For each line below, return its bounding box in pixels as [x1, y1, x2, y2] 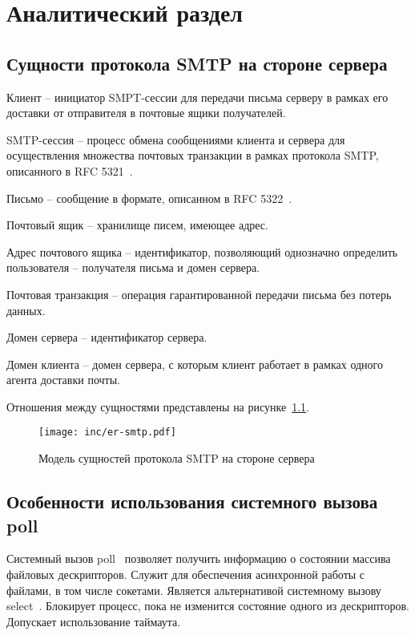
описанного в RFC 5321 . [6, 162, 133, 179]
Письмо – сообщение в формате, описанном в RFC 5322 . [6, 189, 292, 206]
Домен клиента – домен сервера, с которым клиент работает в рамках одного [6, 355, 383, 372]
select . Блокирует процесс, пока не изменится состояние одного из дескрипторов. [6, 597, 409, 614]
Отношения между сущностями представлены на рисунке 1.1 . [6, 398, 309, 415]
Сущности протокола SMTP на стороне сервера [6, 51, 388, 75]
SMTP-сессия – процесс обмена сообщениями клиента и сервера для [6, 131, 345, 148]
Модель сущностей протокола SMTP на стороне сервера [38, 450, 315, 467]
